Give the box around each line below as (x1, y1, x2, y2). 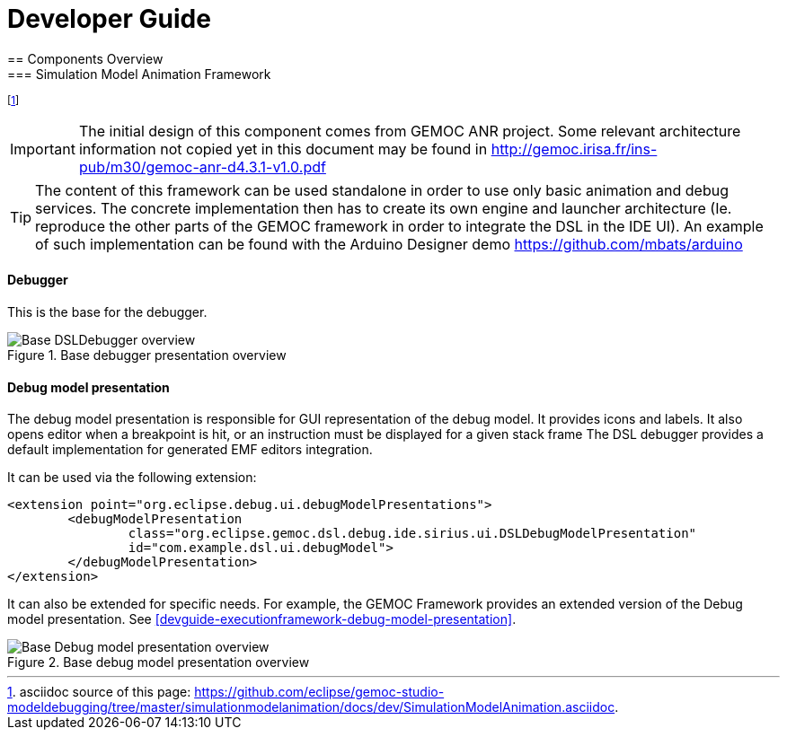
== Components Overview (7, 50, 164, 66)
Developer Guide (7, 4, 211, 34)
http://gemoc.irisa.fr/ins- (491, 139, 658, 158)
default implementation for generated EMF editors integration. (7, 442, 373, 458)
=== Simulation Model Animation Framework (7, 66, 271, 82)
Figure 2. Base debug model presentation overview (7, 654, 310, 671)
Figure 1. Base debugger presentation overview (7, 347, 287, 363)
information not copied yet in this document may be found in (78, 139, 488, 158)
